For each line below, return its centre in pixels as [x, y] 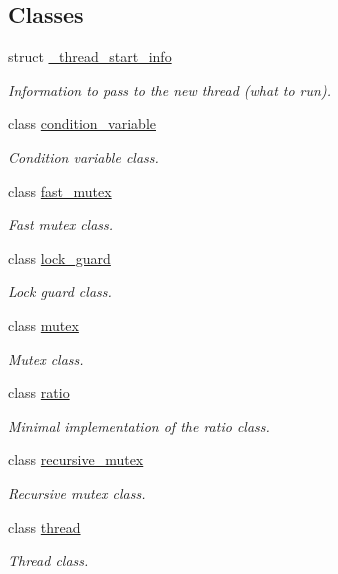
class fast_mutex [60, 190]
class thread [44, 526]
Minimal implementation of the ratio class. [139, 425]
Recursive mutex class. [77, 492]
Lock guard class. [60, 291]
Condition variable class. [83, 156]
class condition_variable [82, 123]
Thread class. [48, 560]
